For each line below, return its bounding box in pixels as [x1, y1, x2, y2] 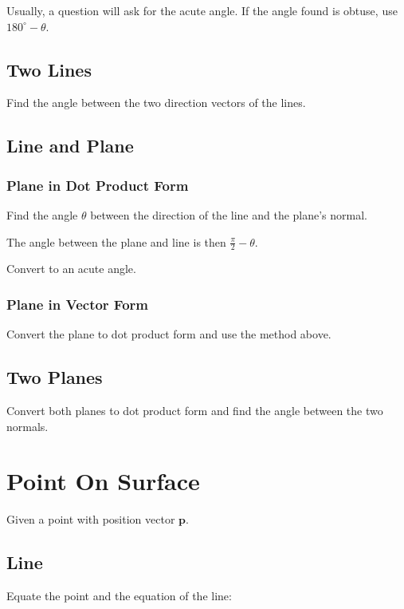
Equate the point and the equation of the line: [6, 587, 232, 604]
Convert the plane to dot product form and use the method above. [6, 326, 331, 342]
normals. [6, 417, 49, 434]
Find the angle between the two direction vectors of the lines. [6, 94, 306, 111]
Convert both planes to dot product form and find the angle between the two [6, 402, 383, 419]
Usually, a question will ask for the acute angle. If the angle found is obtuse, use [6, 2, 398, 18]
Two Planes [6, 365, 103, 390]
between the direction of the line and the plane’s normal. [90, 206, 368, 223]
